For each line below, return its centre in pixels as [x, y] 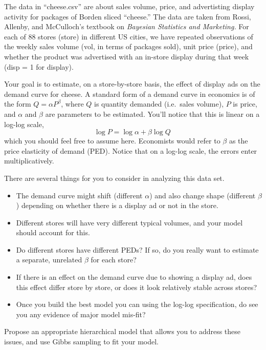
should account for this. [53, 232]
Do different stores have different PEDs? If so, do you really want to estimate [137, 249]
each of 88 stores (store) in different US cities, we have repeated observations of [129, 36]
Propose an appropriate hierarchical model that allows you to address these [123, 331]
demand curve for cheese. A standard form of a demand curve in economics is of [130, 94]
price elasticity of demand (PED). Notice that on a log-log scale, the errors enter [131, 150]
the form [18, 104]
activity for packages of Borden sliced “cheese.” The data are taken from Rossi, [128, 16]
